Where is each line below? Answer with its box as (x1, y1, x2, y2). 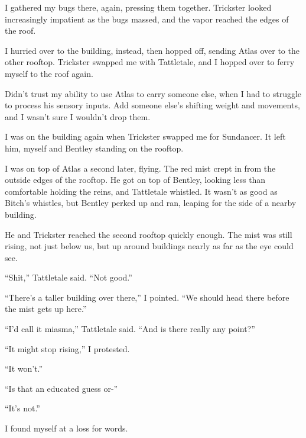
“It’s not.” (5, 402, 40, 414)
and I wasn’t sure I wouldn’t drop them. (5, 110, 151, 123)
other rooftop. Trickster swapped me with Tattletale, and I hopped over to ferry (5, 56, 295, 68)
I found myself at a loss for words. (5, 422, 128, 434)
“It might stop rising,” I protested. (5, 342, 130, 355)
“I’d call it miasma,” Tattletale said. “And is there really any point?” (5, 323, 255, 335)
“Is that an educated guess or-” (5, 382, 118, 394)
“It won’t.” (5, 362, 43, 375)
